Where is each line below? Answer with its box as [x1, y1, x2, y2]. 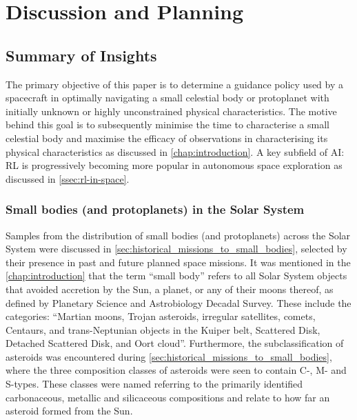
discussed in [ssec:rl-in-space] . [6, 171, 130, 186]
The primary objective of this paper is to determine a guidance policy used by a [6, 77, 343, 91]
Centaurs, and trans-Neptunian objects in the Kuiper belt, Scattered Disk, [6, 322, 320, 337]
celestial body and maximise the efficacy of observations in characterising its [6, 130, 328, 145]
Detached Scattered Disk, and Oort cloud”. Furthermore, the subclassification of [6, 336, 344, 350]
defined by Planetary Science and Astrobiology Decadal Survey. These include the [6, 295, 351, 310]
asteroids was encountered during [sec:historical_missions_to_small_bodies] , [6, 349, 332, 363]
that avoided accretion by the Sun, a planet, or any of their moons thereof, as [6, 281, 334, 296]
